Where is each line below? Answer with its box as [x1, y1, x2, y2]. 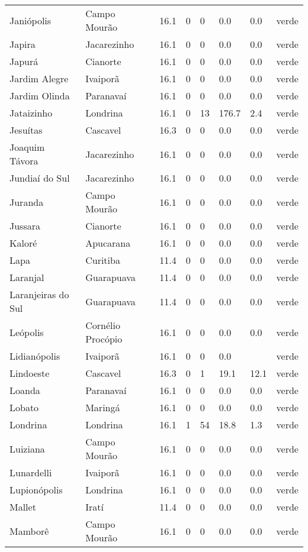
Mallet [9, 500, 36, 514]
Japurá [9, 54, 38, 68]
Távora [9, 154, 38, 167]
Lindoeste [9, 366, 50, 380]
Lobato [9, 401, 39, 414]
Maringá [85, 401, 120, 414]
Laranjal [9, 270, 44, 284]
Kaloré [9, 236, 37, 250]
